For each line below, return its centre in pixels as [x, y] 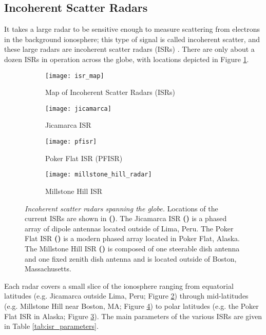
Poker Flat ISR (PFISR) [84, 158]
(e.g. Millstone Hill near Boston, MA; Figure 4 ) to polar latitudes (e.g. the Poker [131, 306]
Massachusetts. [48, 269]
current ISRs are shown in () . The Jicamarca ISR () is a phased [126, 218]
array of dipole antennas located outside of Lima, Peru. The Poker [129, 228]
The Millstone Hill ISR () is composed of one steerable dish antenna [132, 248]
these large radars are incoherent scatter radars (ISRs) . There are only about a [129, 49]
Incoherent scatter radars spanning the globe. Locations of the [121, 208]
